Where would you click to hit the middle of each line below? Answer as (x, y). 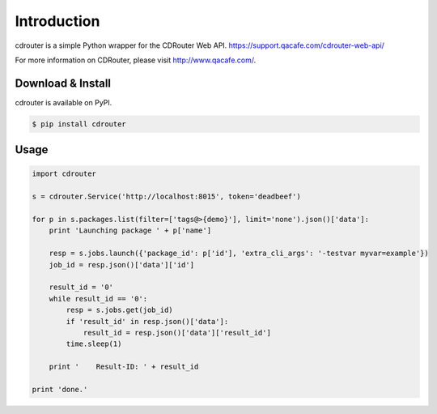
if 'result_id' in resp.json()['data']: (147, 321)
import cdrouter (64, 174)
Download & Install (63, 83)
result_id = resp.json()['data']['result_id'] (177, 333)
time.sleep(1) (94, 344)
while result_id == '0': (98, 299)
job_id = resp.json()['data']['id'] (121, 265)
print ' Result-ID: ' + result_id (124, 367)
